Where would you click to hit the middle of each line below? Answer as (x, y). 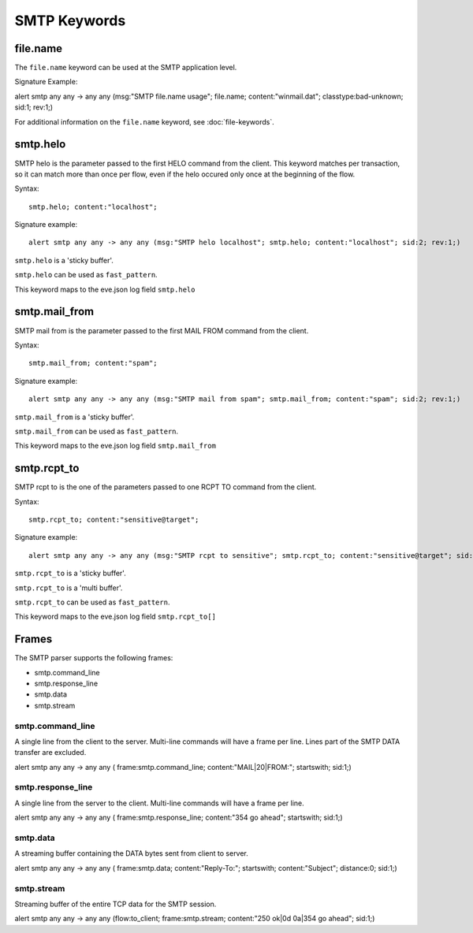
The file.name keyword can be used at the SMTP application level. (126, 68)
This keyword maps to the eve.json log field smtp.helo (105, 289)
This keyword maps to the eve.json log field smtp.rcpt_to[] (115, 617)
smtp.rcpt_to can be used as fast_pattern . (92, 602)
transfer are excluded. (50, 753)
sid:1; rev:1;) (34, 107)
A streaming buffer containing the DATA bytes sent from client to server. (131, 853)
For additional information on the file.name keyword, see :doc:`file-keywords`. (145, 121)
